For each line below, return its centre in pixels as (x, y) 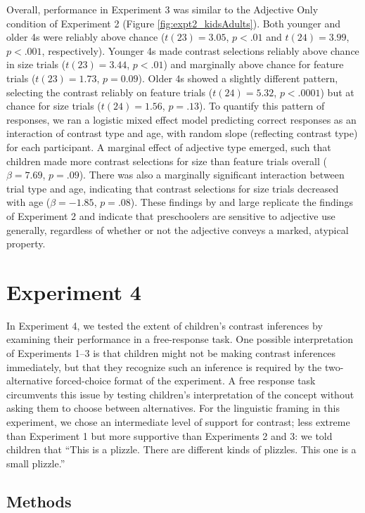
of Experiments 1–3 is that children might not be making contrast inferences (171, 353)
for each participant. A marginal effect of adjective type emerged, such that (169, 147)
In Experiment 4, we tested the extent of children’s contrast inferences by (165, 325)
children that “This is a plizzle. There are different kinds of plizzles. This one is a (181, 449)
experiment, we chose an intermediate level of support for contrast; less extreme (178, 421)
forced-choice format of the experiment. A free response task (186, 381)
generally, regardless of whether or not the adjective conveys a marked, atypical (178, 229)
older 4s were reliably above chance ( (86, 37)
